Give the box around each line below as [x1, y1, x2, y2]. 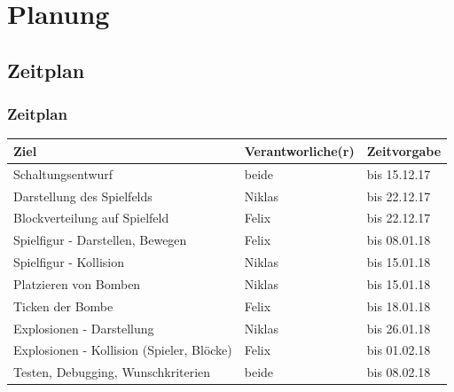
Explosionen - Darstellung [13, 318, 154, 337]
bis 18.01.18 [366, 296, 431, 315]
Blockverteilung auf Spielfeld [13, 208, 169, 227]
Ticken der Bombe [13, 296, 113, 315]
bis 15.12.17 [366, 164, 431, 183]
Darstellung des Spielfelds [13, 186, 153, 205]
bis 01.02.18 [366, 341, 431, 359]
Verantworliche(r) [244, 141, 355, 160]
